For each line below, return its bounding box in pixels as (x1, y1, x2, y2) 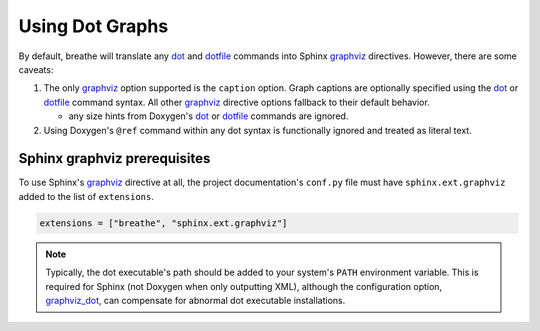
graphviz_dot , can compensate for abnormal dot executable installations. (45, 294, 346, 306)
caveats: (18, 63, 54, 75)
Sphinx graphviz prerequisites (18, 150, 211, 167)
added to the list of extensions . (18, 190, 154, 202)
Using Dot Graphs (18, 15, 169, 37)
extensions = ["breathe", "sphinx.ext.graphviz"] (39, 217, 288, 229)
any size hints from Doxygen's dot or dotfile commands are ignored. (68, 110, 349, 122)
